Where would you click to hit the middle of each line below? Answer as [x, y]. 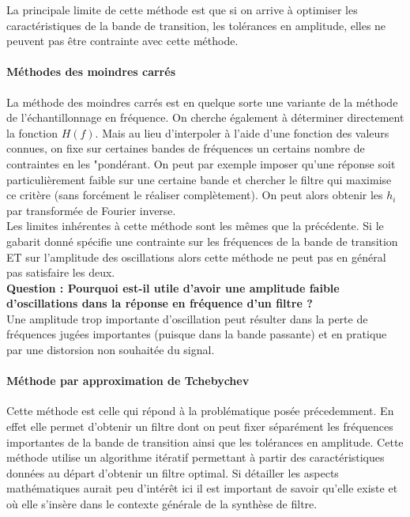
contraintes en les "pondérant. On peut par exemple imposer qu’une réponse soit [201, 163]
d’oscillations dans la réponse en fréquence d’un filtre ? [160, 303]
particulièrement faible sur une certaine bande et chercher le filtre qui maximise [199, 179]
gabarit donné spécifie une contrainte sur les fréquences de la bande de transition [202, 241]
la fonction [32, 132]
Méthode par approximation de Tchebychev [128, 381]
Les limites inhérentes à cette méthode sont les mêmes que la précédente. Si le [195, 226]
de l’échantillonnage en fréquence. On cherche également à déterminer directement [205, 117]
